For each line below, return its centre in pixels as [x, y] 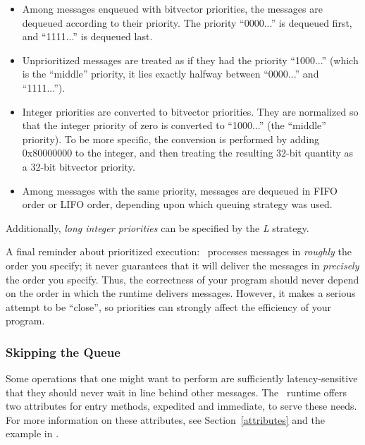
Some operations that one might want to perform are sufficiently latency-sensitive [182, 378]
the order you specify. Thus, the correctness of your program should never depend [182, 279]
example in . [32, 433]
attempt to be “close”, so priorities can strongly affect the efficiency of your [169, 306]
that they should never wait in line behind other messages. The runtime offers [176, 392]
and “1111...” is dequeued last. [87, 36]
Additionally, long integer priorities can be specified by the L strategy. [157, 227]
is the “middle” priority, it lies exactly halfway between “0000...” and [171, 74]
